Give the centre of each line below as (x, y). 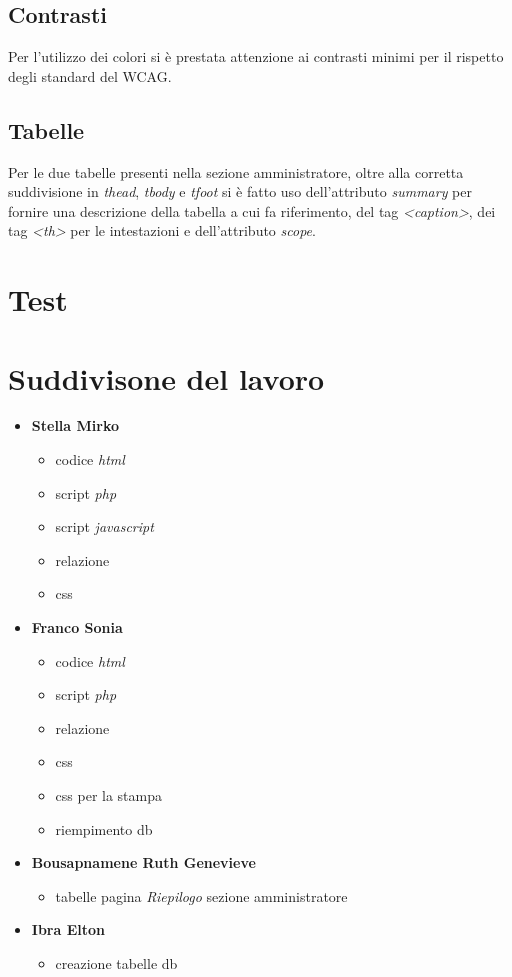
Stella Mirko (75, 425)
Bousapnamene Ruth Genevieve (143, 862)
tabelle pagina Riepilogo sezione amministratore (201, 895)
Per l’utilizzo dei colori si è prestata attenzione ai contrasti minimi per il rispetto (256, 56)
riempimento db (104, 828)
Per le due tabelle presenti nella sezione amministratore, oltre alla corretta (236, 171)
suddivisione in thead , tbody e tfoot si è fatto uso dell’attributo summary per (240, 191)
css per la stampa (109, 795)
